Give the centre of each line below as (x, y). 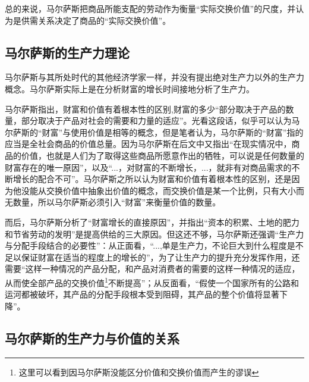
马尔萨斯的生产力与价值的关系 (92, 338)
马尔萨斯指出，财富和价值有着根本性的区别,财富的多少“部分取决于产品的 (145, 109)
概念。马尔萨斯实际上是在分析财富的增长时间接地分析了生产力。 (130, 88)
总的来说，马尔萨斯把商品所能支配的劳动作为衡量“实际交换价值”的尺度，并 (150, 8)
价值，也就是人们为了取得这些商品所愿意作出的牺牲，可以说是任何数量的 (163, 155)
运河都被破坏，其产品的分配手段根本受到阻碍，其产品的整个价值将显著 (142, 294)
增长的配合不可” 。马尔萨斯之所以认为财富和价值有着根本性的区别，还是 (152, 179)
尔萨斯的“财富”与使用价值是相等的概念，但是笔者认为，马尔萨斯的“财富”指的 (154, 132)
